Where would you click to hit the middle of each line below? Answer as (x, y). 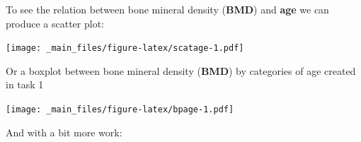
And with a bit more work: (64, 132)
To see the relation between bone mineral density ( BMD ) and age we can (167, 9)
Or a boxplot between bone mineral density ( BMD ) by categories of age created (181, 70)
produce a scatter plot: (55, 23)
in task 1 (25, 84)
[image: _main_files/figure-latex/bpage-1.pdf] (120, 110)
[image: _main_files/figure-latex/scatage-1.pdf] (125, 48)
